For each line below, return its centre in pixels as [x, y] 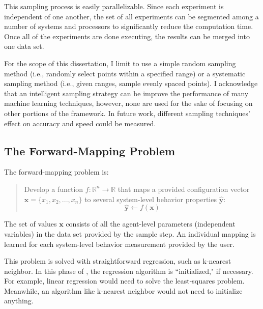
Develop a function [54, 189]
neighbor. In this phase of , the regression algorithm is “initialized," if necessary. [129, 271]
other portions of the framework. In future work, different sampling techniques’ [127, 113]
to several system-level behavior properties [151, 199]
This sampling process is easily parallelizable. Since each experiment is [114, 6]
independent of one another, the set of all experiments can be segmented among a [131, 16]
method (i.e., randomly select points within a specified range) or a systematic [125, 73]
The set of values [31, 224]
